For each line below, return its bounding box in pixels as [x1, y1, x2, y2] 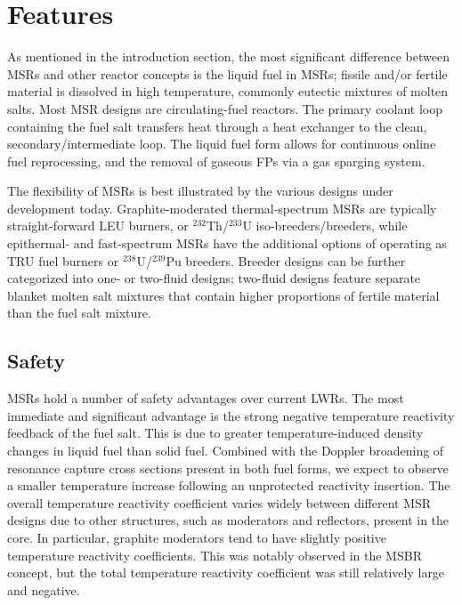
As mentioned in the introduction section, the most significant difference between [7, 47, 450, 66]
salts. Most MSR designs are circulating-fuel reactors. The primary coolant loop [7, 99, 442, 117]
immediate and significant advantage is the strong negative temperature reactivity [7, 406, 455, 424]
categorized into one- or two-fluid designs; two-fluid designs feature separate [7, 269, 421, 287]
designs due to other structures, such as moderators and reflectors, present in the [7, 511, 450, 529]
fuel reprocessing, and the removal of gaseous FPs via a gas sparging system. [7, 151, 426, 170]
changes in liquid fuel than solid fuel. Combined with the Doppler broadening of [7, 441, 444, 460]
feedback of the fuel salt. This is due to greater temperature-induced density [7, 423, 424, 442]
